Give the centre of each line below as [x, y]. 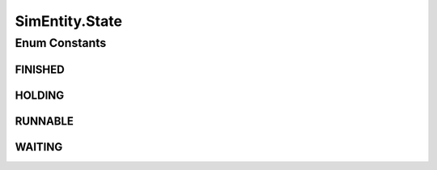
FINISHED [40, 69]
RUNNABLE [45, 121]
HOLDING [40, 95]
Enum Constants [61, 43]
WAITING [39, 147]
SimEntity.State [69, 21]
